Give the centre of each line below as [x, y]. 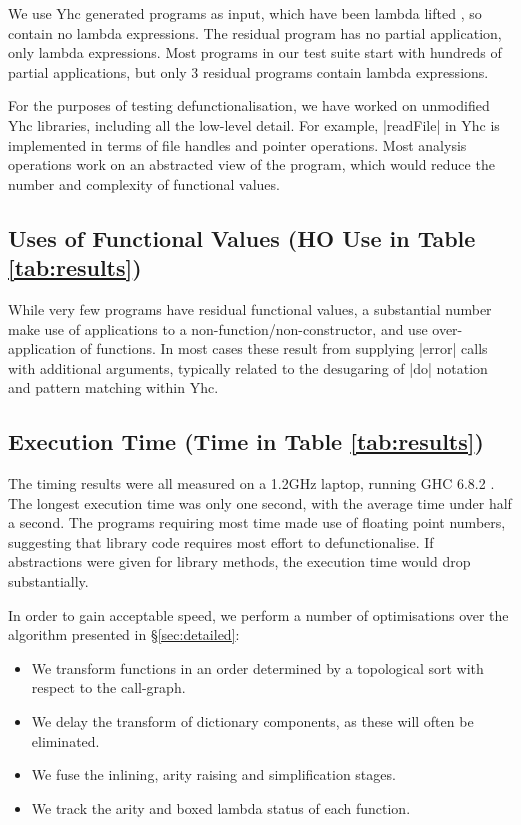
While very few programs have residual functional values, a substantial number [250, 308]
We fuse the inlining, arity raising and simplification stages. [213, 774]
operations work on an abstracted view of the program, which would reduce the [251, 164]
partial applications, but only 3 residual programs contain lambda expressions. [248, 71]
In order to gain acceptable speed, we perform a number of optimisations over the [258, 614]
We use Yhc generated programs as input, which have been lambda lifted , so [245, 13]
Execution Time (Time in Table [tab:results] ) [246, 441]
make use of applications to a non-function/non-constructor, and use [218, 328]
